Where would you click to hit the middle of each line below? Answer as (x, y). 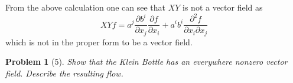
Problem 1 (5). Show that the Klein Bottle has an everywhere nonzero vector (146, 62)
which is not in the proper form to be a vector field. (99, 41)
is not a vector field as (223, 7)
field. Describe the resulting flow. (64, 73)
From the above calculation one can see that (85, 7)
